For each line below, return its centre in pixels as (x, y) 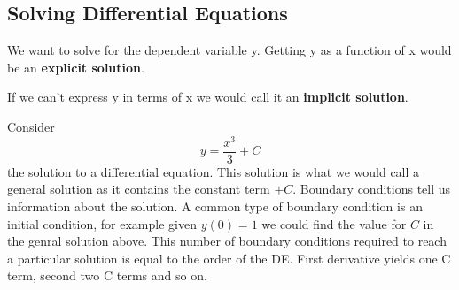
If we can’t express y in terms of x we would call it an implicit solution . (208, 97)
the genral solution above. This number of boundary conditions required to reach (227, 241)
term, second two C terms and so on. (107, 275)
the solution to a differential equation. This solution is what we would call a (214, 171)
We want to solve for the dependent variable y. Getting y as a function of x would (229, 50)
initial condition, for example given (102, 223)
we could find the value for (334, 223)
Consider (31, 126)
